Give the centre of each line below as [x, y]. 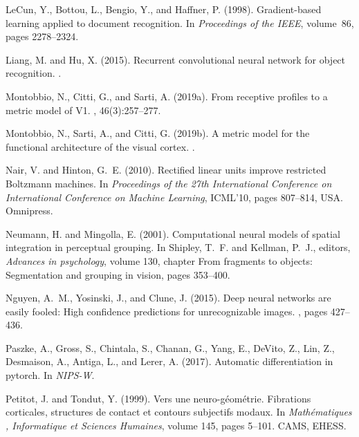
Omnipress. [29, 211]
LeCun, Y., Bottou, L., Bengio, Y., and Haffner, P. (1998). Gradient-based [164, 9]
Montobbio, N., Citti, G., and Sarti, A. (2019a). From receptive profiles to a [167, 96]
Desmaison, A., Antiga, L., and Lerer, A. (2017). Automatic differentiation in [169, 361]
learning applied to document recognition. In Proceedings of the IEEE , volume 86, [180, 22]
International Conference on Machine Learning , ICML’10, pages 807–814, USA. [174, 197]
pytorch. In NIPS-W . [50, 375]
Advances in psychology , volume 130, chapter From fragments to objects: [159, 260]
